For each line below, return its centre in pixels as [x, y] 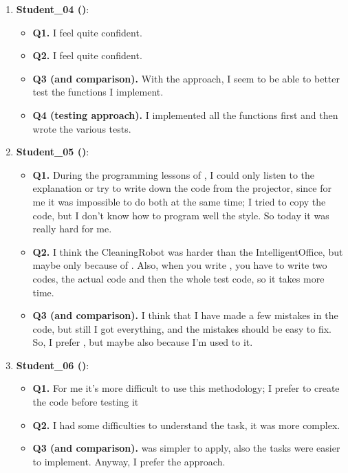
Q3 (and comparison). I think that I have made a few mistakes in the [185, 315]
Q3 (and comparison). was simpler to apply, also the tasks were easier [186, 448]
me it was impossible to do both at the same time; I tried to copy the [179, 201]
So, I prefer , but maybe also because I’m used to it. [143, 342]
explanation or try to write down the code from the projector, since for [182, 188]
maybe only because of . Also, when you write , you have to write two [180, 265]
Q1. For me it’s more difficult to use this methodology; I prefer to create [186, 388]
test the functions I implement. [98, 92]
